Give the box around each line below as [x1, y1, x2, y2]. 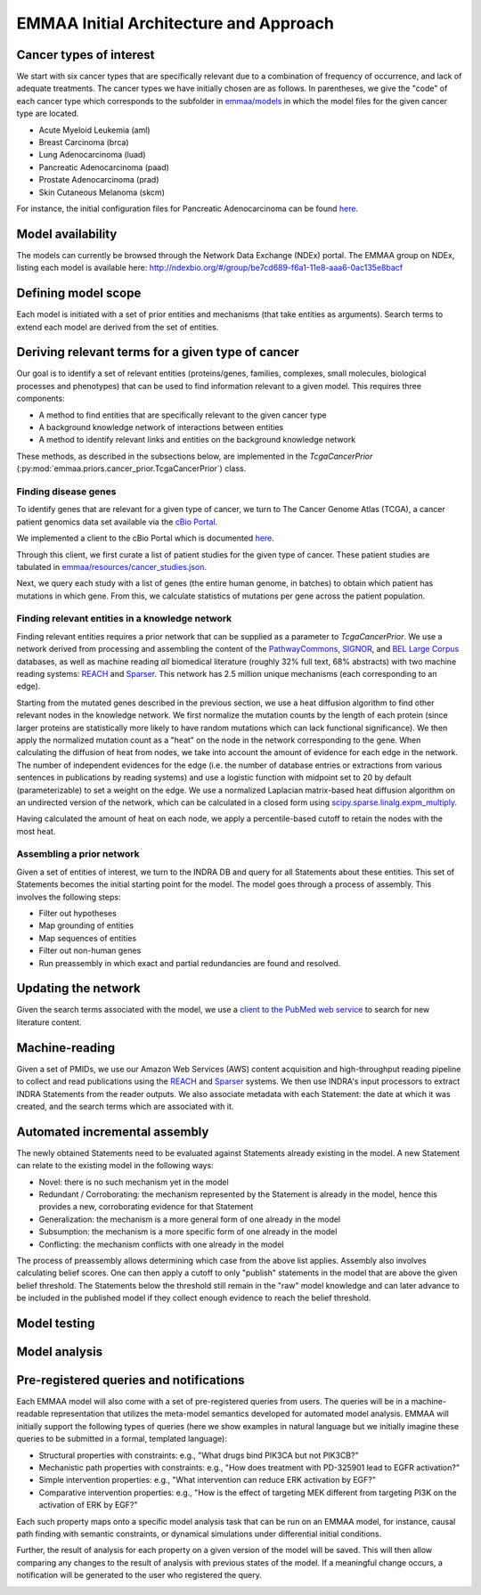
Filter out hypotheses [38, 908, 118, 918]
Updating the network [16, 981, 142, 997]
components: [16, 393, 66, 404]
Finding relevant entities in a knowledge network [16, 613, 232, 625]
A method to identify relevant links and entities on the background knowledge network [38, 435, 356, 445]
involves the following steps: [16, 891, 121, 902]
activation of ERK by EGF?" [38, 1500, 138, 1510]
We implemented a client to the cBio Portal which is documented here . [16, 533, 275, 543]
